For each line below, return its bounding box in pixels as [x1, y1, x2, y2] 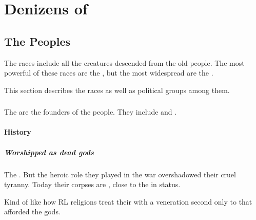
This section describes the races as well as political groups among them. [4, 84, 230, 95]
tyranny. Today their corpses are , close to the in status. [4, 179, 181, 190]
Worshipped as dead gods [4, 146, 94, 157]
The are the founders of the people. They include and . [4, 106, 177, 117]
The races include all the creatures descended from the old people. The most [4, 57, 245, 68]
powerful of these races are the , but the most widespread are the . [4, 67, 213, 78]
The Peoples [4, 33, 71, 49]
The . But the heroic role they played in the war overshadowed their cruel [4, 169, 236, 179]
